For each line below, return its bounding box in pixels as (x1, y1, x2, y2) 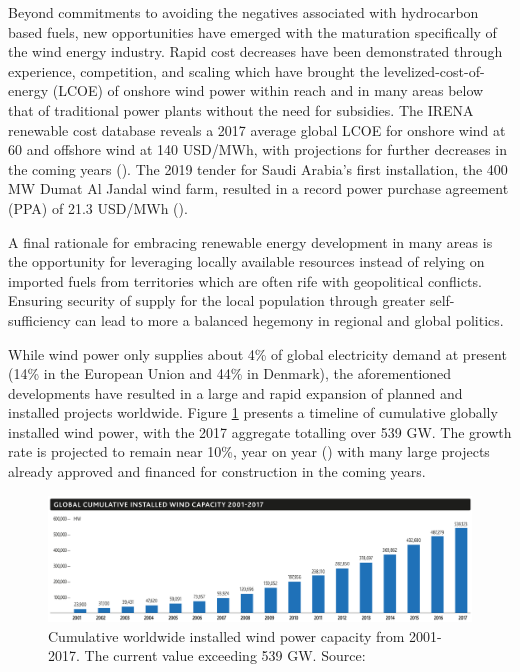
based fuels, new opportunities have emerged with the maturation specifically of (8, 21, 497, 42)
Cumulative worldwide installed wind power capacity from (48, 625, 405, 646)
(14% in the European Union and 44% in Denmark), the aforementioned (8, 363, 452, 384)
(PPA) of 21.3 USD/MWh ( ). (8, 197, 188, 218)
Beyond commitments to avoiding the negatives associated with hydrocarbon (8, 2, 479, 22)
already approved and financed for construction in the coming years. (8, 461, 426, 482)
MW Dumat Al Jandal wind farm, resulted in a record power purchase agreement (8, 178, 509, 199)
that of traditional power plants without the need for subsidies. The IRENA (8, 99, 474, 120)
